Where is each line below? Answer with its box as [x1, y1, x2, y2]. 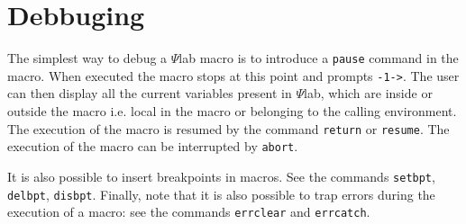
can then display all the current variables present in [7, 84, 292, 103]
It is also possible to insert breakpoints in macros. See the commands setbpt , [7, 166, 435, 185]
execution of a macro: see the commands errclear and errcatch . [7, 202, 370, 221]
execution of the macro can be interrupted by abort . [7, 137, 298, 156]
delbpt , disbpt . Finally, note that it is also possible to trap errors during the [7, 184, 435, 203]
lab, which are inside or [304, 84, 433, 103]
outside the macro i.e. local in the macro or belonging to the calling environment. [7, 102, 457, 121]
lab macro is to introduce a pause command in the [178, 49, 459, 67]
